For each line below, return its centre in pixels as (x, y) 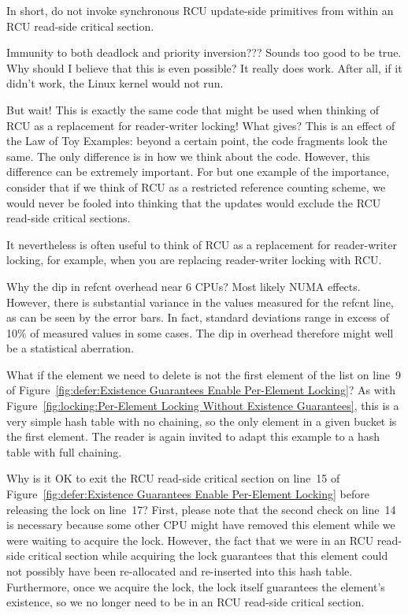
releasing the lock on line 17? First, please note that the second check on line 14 (201, 509)
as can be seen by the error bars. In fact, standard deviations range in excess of (198, 317)
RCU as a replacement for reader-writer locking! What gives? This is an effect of (201, 125)
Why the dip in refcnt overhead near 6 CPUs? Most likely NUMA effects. (184, 286)
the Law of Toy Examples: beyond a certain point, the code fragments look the (197, 141)
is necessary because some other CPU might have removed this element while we (201, 525)
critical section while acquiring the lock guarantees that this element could (208, 555)
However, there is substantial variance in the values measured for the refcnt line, (200, 302)
